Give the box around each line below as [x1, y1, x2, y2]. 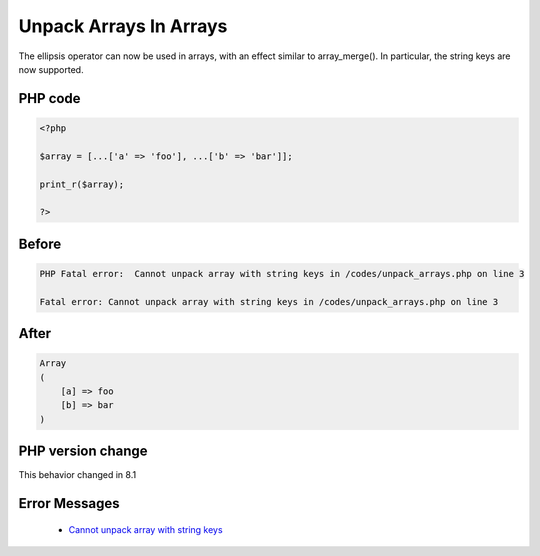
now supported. [18, 63, 84, 75]
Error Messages [18, 495, 120, 512]
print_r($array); [39, 178, 125, 190]
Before [18, 235, 62, 252]
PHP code [18, 90, 81, 107]
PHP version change [18, 443, 149, 460]
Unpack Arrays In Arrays [18, 15, 228, 37]
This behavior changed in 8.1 [18, 469, 137, 481]
